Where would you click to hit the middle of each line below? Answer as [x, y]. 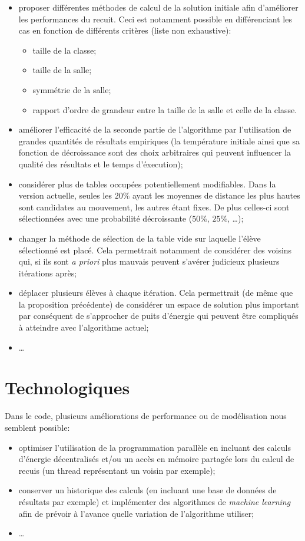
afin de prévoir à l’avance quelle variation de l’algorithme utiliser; [136, 513]
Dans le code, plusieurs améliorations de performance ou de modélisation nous [146, 416]
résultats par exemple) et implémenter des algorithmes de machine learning [155, 501]
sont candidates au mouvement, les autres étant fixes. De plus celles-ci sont [154, 207]
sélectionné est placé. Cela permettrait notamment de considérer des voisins [155, 250]
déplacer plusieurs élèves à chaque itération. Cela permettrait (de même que [156, 293]
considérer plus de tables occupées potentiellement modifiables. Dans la [147, 184]
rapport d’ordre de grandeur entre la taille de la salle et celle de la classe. [165, 109]
